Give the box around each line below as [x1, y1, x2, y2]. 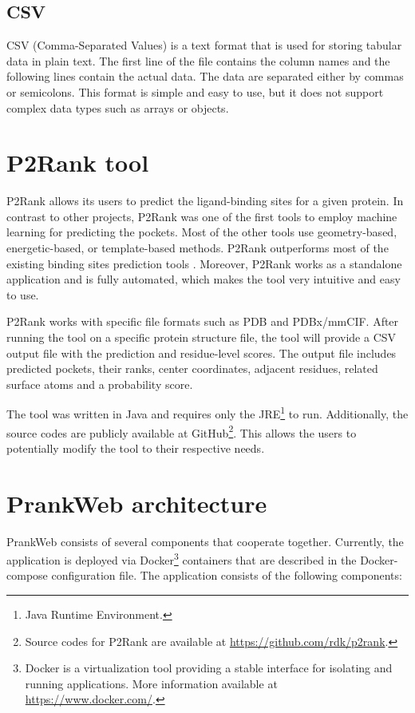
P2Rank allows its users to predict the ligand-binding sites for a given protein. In [6, 192, 404, 209]
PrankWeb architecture [6, 486, 267, 519]
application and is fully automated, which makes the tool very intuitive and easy [6, 271, 401, 287]
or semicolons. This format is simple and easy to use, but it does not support [6, 83, 384, 100]
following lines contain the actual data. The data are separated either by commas [6, 68, 404, 85]
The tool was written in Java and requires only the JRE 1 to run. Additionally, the [6, 403, 409, 422]
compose [6, 567, 48, 584]
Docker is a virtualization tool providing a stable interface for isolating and [25, 660, 393, 676]
